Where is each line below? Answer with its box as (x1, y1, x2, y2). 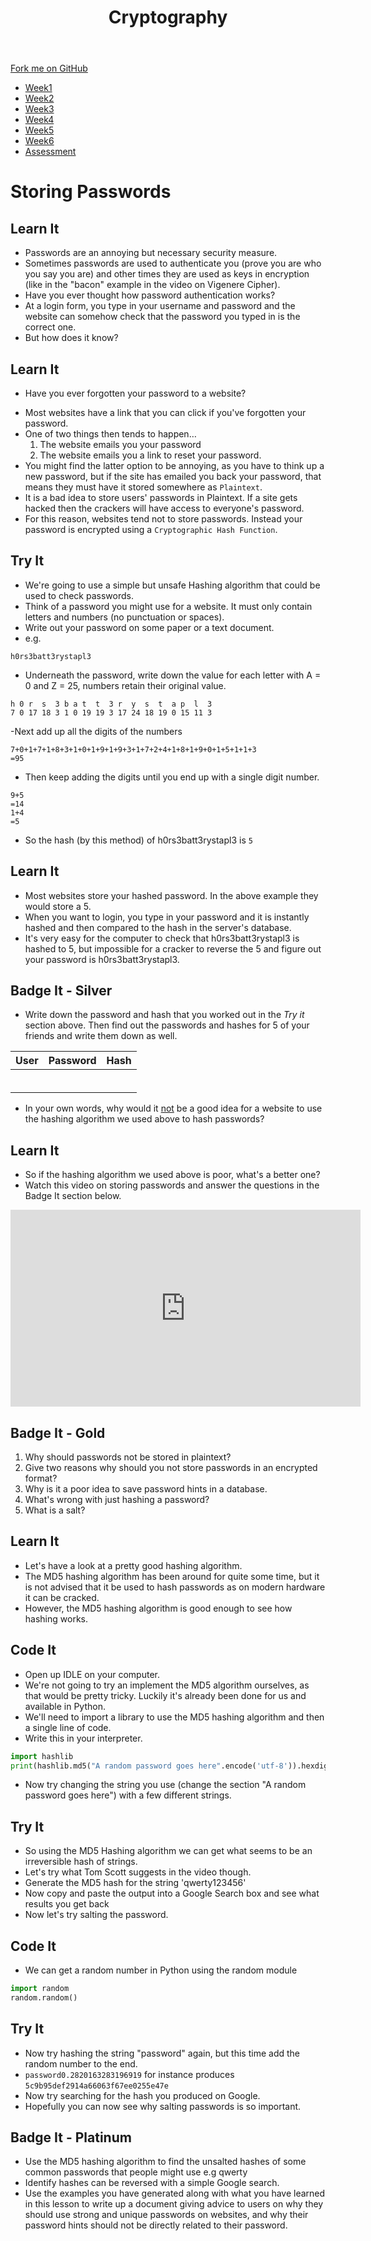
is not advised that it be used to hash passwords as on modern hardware (24, 1581, 326, 1593)
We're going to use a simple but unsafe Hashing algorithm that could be (24, 579, 321, 591)
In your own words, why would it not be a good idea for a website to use (24, 1102, 323, 1115)
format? (24, 1472, 58, 1485)
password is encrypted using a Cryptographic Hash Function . (24, 524, 278, 535)
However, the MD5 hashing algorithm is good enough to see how (24, 1602, 293, 1614)
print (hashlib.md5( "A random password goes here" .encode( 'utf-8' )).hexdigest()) (10, 1761, 356, 1771)
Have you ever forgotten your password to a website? (24, 387, 247, 399)
